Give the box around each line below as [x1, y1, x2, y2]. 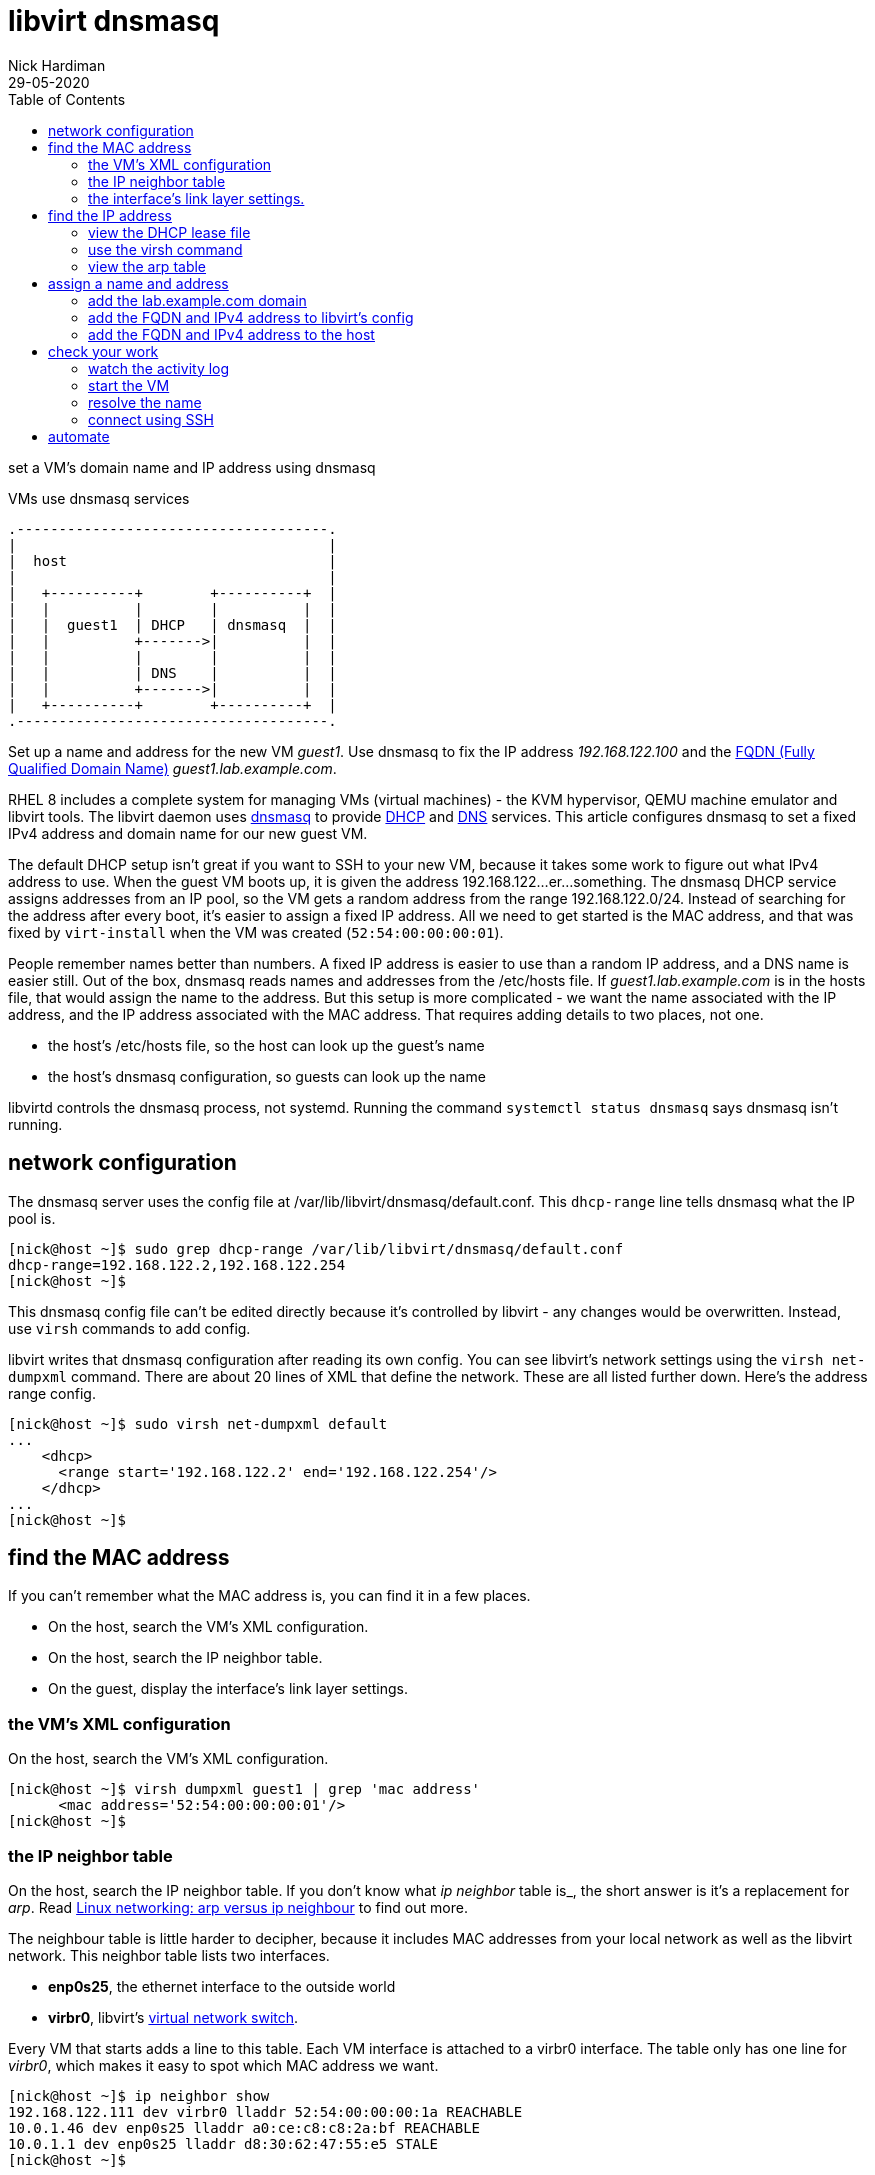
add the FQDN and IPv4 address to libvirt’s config [88, 308, 414, 326]
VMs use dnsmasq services [8, 489, 190, 507]
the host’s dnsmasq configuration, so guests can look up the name [48, 1067, 486, 1085]
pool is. [8, 1209, 56, 1227]
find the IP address [48, 206, 172, 224]
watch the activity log [88, 359, 230, 377]
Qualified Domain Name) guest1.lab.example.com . [8, 759, 337, 777]
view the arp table [88, 257, 207, 275]
